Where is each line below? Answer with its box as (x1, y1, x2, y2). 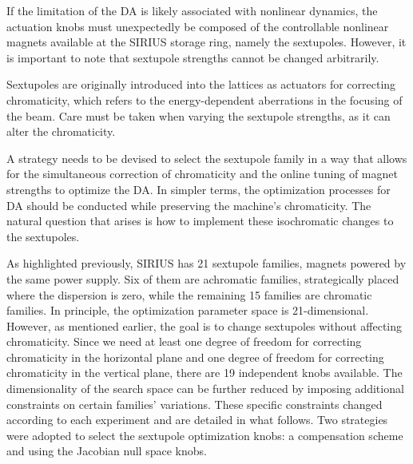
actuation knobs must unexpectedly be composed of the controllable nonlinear (6, 18, 389, 34)
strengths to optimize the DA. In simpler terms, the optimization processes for (6, 180, 391, 197)
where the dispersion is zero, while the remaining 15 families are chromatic (6, 286, 372, 303)
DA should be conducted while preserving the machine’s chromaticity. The (6, 196, 371, 213)
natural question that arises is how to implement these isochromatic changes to (6, 212, 394, 229)
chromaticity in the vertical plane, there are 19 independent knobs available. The (6, 364, 403, 381)
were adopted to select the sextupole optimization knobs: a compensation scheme (6, 426, 403, 443)
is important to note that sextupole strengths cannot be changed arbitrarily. (6, 49, 379, 65)
